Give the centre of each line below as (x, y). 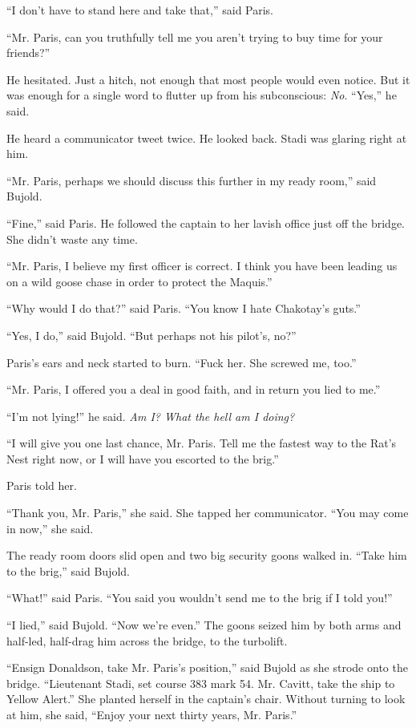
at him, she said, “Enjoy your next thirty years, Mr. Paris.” (152, 714)
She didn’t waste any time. (72, 239)
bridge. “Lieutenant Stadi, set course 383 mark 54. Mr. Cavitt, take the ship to (201, 683)
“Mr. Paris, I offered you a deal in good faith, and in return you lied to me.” (194, 389)
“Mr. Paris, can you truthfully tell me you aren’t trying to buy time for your (195, 36)
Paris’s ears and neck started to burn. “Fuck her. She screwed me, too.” (182, 362)
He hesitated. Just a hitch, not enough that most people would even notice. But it (208, 79)
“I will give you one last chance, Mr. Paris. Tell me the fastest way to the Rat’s (202, 443)
